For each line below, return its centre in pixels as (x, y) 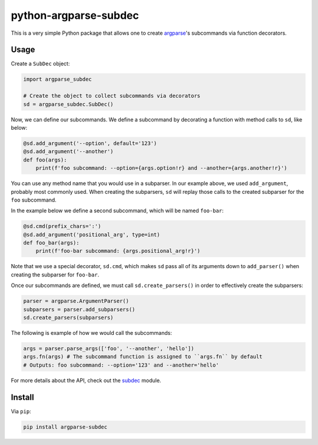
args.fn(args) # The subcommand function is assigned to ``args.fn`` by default (143, 357)
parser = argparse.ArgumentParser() (76, 301)
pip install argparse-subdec (65, 427)
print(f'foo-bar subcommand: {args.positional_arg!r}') (118, 251)
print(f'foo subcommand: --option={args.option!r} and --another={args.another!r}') (162, 168)
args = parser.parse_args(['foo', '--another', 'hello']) (109, 348)
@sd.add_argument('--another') (69, 151)
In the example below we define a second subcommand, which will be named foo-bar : (117, 211)
